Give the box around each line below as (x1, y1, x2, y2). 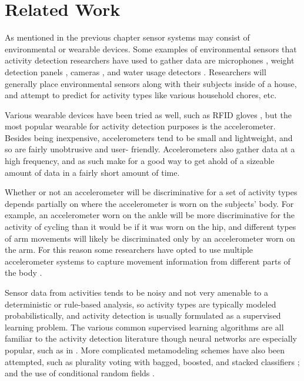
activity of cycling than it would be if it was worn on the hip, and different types (5, 220, 296, 233)
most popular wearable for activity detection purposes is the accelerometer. (5, 120, 276, 132)
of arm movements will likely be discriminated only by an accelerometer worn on (5, 232, 295, 244)
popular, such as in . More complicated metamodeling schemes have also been (5, 343, 285, 356)
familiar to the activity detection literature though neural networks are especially (5, 332, 298, 345)
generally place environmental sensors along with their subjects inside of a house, (5, 77, 297, 89)
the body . (5, 266, 42, 279)
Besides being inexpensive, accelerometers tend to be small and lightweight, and (5, 131, 293, 143)
